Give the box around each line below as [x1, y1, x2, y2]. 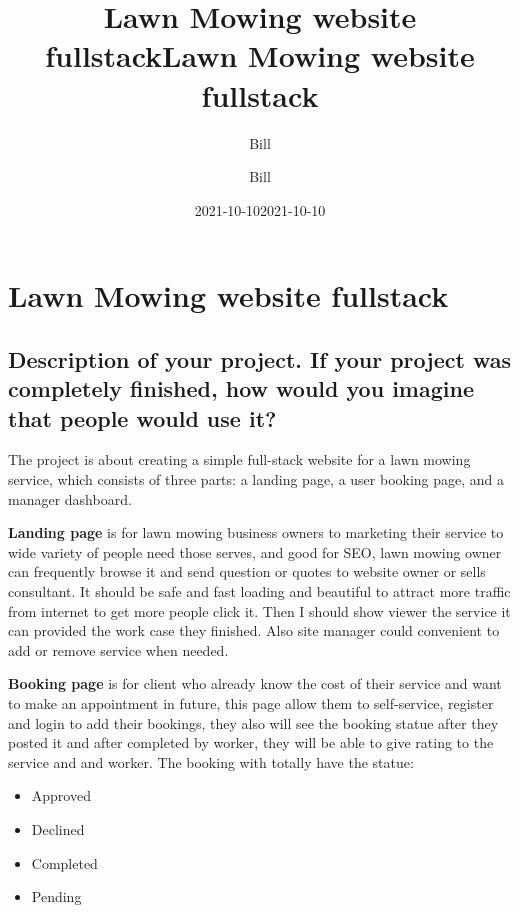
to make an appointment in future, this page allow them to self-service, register [8, 692, 494, 713]
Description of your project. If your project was [8, 343, 511, 374]
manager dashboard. [8, 488, 132, 509]
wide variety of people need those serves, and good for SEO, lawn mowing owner [8, 541, 502, 562]
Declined [31, 818, 85, 839]
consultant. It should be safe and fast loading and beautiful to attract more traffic [8, 581, 511, 602]
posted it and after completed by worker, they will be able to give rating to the [8, 732, 494, 753]
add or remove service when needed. [8, 639, 229, 660]
